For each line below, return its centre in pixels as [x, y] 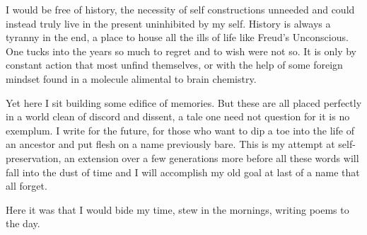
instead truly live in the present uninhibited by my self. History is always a [168, 23]
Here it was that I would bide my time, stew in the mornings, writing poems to [177, 209]
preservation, [34, 157]
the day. [23, 223]
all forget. [27, 186]
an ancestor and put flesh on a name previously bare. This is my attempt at [170, 144]
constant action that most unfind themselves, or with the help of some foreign [174, 65]
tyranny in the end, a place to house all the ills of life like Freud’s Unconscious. [177, 37]
